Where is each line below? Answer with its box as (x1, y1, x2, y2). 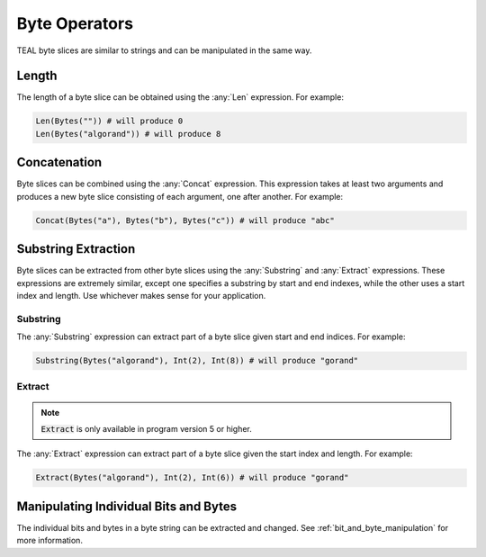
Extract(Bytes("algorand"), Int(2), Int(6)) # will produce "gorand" (35, 472, 349, 483)
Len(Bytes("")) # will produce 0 (35, 116, 184, 126)
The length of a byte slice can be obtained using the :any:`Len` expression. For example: (16, 92, 344, 103)
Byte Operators (16, 13, 134, 33)
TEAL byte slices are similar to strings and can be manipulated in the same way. (16, 45, 312, 56)
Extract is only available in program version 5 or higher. (40, 424, 252, 435)
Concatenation (16, 155, 103, 170)
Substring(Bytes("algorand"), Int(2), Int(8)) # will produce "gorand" (35, 355, 359, 366)
